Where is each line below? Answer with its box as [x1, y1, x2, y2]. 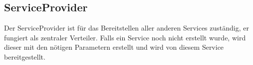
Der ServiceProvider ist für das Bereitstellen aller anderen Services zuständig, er [4, 23, 249, 33]
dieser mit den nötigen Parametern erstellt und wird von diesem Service [4, 42, 224, 52]
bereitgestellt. [4, 51, 45, 62]
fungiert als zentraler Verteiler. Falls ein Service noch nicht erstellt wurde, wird [4, 32, 246, 42]
